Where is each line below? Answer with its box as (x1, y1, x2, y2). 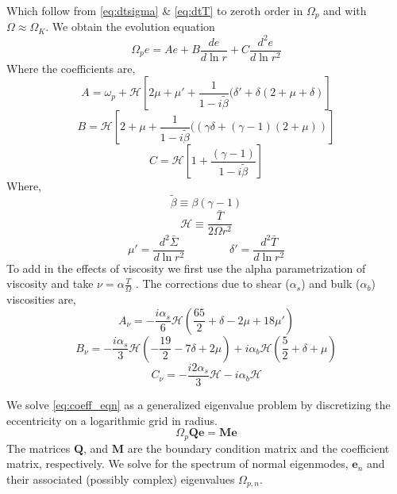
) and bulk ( (301, 275, 360, 292)
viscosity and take (6, 275, 94, 292)
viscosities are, (6, 291, 76, 308)
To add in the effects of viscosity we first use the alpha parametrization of (6, 259, 366, 276)
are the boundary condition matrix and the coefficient (127, 439, 390, 456)
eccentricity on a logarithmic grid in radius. (6, 412, 218, 428)
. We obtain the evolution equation (45, 18, 215, 35)
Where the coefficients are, (6, 59, 136, 76)
